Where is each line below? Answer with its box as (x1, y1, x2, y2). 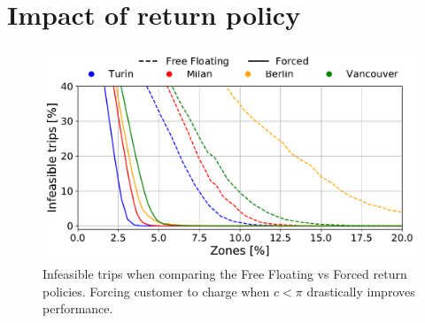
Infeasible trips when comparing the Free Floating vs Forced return (42, 265, 407, 283)
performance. (42, 299, 113, 318)
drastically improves (306, 281, 415, 300)
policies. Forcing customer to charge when (42, 281, 270, 300)
